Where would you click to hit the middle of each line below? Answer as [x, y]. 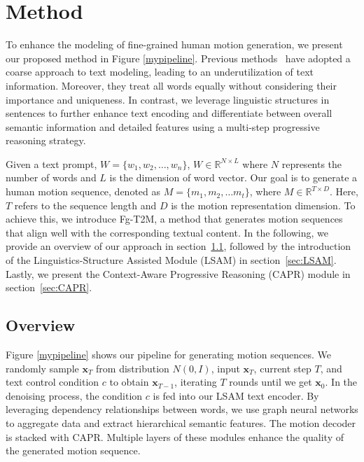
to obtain [129, 382]
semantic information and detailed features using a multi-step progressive [163, 126]
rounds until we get [271, 382]
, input [225, 368]
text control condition [52, 382]
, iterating [196, 382]
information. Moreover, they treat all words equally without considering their [171, 85]
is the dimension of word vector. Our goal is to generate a [233, 177]
